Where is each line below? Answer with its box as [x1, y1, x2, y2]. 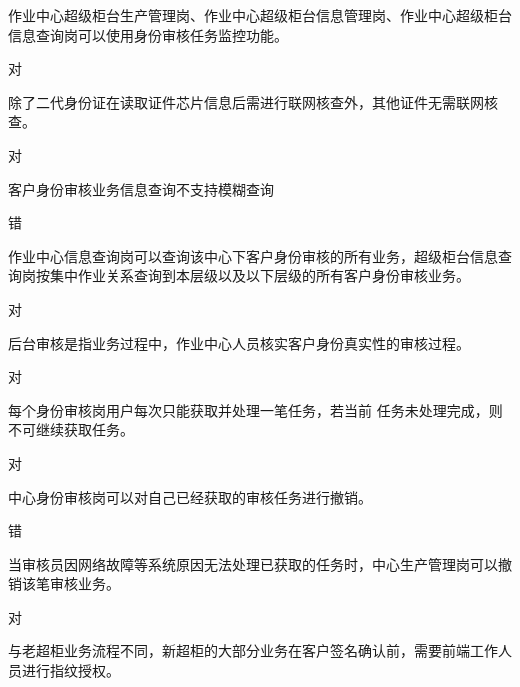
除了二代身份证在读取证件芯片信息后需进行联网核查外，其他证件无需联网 [8, 91, 484, 112]
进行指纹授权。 [21, 660, 120, 681]
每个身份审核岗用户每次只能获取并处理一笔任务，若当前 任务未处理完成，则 [8, 399, 503, 420]
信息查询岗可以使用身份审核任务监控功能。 [8, 24, 288, 45]
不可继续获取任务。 [8, 419, 134, 440]
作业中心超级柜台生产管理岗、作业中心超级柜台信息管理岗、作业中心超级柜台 [8, 5, 512, 25]
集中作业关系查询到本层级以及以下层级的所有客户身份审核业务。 [49, 265, 470, 286]
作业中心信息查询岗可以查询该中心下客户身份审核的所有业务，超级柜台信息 [8, 245, 498, 266]
